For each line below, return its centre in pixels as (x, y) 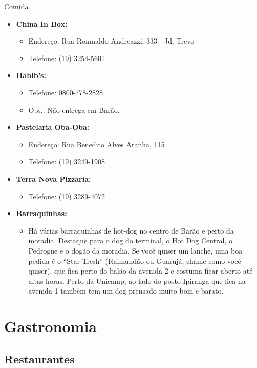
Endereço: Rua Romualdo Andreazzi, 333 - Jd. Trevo (111, 41)
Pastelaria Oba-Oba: (53, 127)
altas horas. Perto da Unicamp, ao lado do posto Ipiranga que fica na (137, 280)
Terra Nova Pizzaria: (53, 178)
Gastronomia (50, 326)
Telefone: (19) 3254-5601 (67, 58)
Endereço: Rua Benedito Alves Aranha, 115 (97, 144)
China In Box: (42, 23)
